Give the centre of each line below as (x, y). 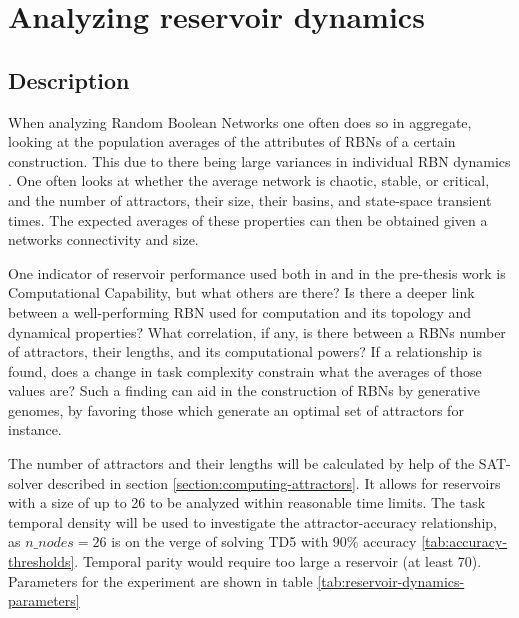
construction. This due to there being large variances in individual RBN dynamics (259, 160)
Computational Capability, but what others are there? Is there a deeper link (241, 292)
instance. (35, 429)
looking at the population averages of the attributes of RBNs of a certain (232, 141)
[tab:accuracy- (464, 541)
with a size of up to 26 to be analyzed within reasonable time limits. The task (247, 502)
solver (26, 482)
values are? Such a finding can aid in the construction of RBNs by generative (244, 390)
